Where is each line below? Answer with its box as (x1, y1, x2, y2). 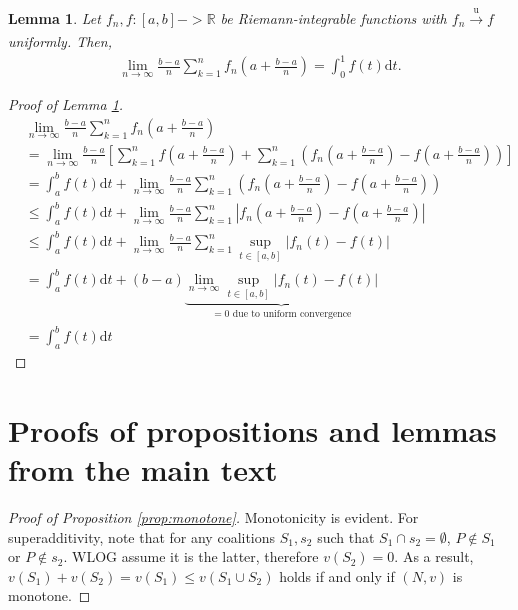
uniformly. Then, (8, 31, 112, 52)
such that (317, 526, 375, 547)
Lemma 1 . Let (8, 7, 101, 28)
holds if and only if (279, 565, 395, 586)
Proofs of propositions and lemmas (8, 409, 497, 450)
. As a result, (394, 546, 474, 567)
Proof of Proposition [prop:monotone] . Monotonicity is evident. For (8, 507, 419, 528)
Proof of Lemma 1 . (8, 94, 124, 115)
